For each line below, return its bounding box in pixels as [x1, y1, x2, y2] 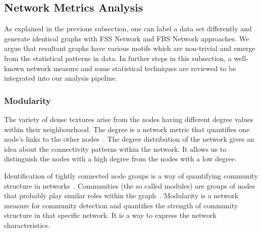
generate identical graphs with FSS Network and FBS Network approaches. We [4, 33, 249, 43]
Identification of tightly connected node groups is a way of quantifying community [4, 170, 258, 181]
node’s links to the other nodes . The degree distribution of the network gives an [4, 134, 254, 144]
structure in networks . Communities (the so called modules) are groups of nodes [4, 180, 255, 191]
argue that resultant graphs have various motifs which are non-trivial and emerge [4, 43, 255, 53]
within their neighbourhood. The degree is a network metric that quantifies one [4, 124, 250, 134]
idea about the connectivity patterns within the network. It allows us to [4, 143, 227, 154]
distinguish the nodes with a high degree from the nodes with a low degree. [4, 153, 237, 164]
